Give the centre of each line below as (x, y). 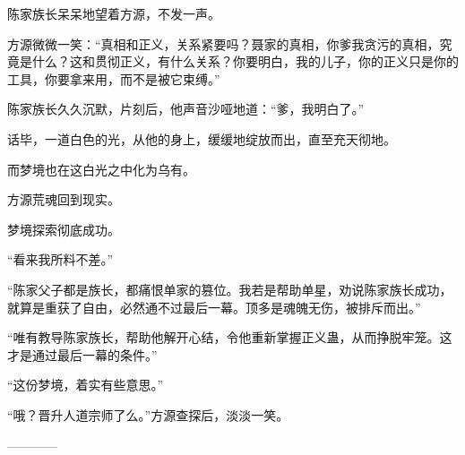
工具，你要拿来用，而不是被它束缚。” (114, 78)
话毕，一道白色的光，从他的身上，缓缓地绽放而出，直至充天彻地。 (202, 138)
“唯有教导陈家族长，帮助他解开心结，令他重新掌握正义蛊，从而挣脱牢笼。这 (230, 337)
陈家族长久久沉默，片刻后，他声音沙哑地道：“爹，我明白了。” (186, 109)
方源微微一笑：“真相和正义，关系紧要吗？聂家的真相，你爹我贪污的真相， (224, 43)
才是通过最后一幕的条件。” (82, 354)
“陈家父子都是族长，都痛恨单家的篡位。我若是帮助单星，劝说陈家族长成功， (230, 289)
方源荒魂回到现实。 (64, 199)
